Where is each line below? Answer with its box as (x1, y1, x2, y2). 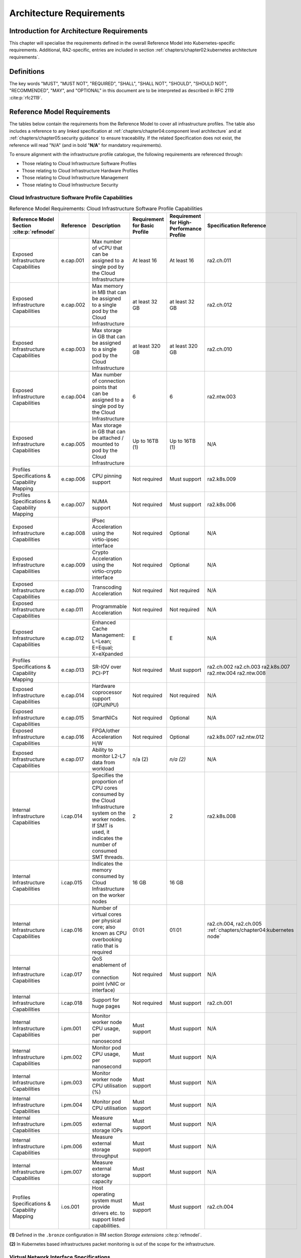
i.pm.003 (61, 1079, 82, 1086)
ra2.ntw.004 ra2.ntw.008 (207, 670, 266, 677)
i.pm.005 (61, 1121, 82, 1128)
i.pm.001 (61, 1025, 81, 1032)
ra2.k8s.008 (207, 813, 236, 820)
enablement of (92, 962, 126, 969)
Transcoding (92, 584, 122, 591)
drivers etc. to (92, 1210, 125, 1217)
